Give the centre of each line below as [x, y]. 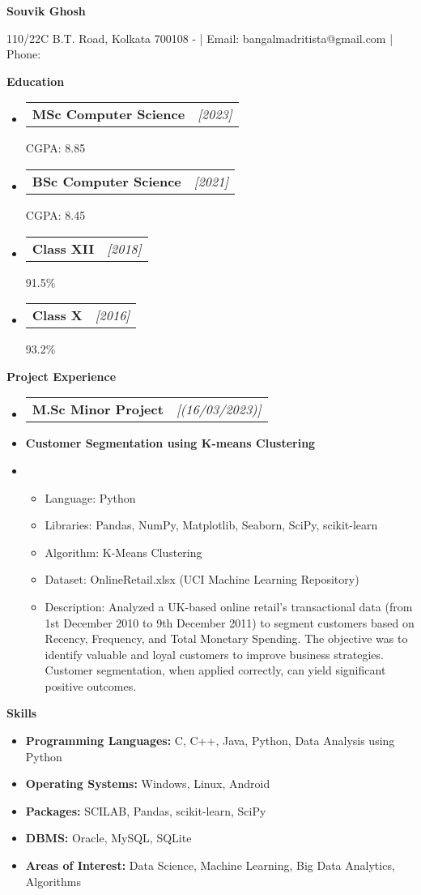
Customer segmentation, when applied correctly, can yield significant [215, 670]
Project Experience [62, 376]
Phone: [24, 54]
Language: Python [90, 497]
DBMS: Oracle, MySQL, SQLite [108, 838]
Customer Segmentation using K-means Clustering [170, 443]
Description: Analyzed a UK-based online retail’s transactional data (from [229, 606]
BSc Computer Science [106, 181]
